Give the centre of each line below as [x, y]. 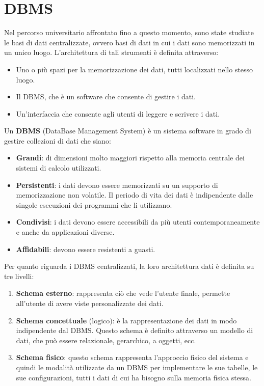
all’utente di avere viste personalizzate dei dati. [90, 303]
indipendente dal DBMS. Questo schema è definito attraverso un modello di [135, 330]
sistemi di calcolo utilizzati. [59, 168]
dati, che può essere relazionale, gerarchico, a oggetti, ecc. [106, 340]
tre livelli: [19, 276]
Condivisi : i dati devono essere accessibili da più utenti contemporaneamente [138, 222]
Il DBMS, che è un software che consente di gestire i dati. [106, 96]
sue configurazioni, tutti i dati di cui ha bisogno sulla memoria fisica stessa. [134, 377]
